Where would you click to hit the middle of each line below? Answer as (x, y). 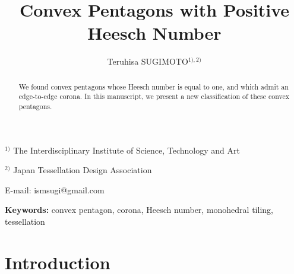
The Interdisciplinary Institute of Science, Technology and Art (127, 150)
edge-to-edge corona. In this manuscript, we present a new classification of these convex (154, 96)
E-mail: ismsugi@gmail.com (55, 189)
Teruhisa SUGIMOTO (148, 61)
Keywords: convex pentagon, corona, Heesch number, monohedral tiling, (139, 210)
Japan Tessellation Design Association (83, 170)
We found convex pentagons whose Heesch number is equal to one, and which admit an (154, 86)
